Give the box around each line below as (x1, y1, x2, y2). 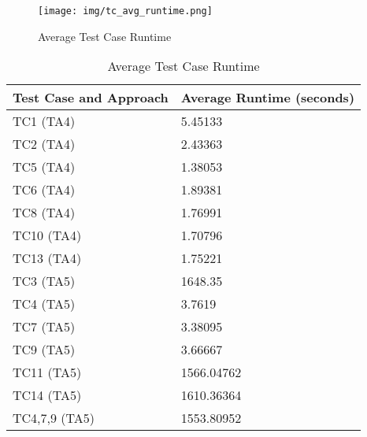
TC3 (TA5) (13, 272, 76, 291)
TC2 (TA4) (13, 135, 76, 154)
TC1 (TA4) (13, 112, 76, 131)
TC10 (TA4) (13, 226, 82, 245)
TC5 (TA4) (13, 157, 76, 176)
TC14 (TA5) (13, 386, 82, 405)
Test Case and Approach (13, 88, 169, 107)
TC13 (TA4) (13, 249, 82, 268)
